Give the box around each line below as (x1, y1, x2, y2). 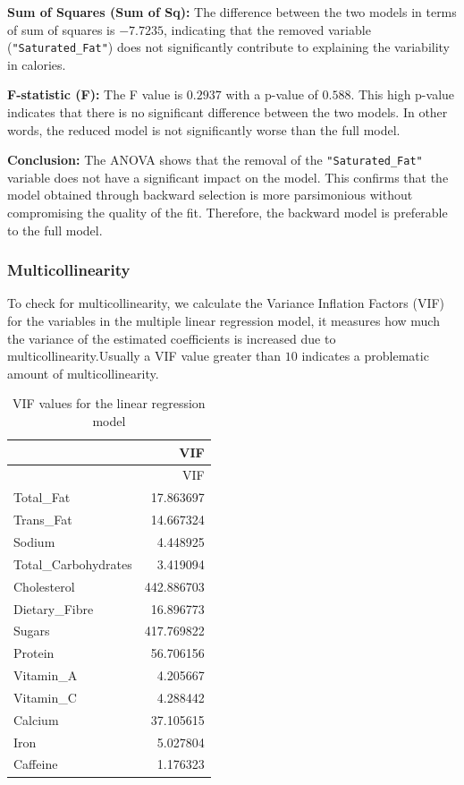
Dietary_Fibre (13, 599, 94, 618)
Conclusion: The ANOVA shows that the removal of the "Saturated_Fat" (7, 150, 423, 169)
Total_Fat (13, 488, 71, 507)
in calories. (7, 55, 66, 73)
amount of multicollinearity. (7, 363, 159, 382)
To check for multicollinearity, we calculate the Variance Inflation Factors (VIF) (7, 294, 445, 312)
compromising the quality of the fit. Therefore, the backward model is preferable (7, 203, 448, 222)
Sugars (13, 621, 50, 640)
